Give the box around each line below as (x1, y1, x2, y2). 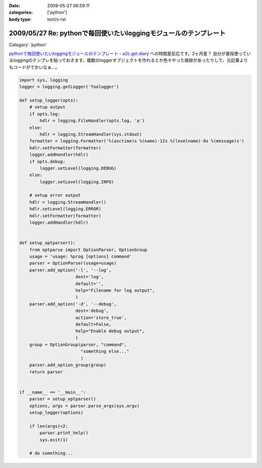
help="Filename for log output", (75, 288, 155, 293)
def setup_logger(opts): (19, 97, 79, 103)
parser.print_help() (39, 430, 89, 436)
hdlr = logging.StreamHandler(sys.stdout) (39, 131, 143, 137)
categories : (9, 10, 33, 16)
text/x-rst (47, 16, 66, 22)
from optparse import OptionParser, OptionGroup (29, 247, 147, 252)
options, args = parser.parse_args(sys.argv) (29, 403, 140, 408)
